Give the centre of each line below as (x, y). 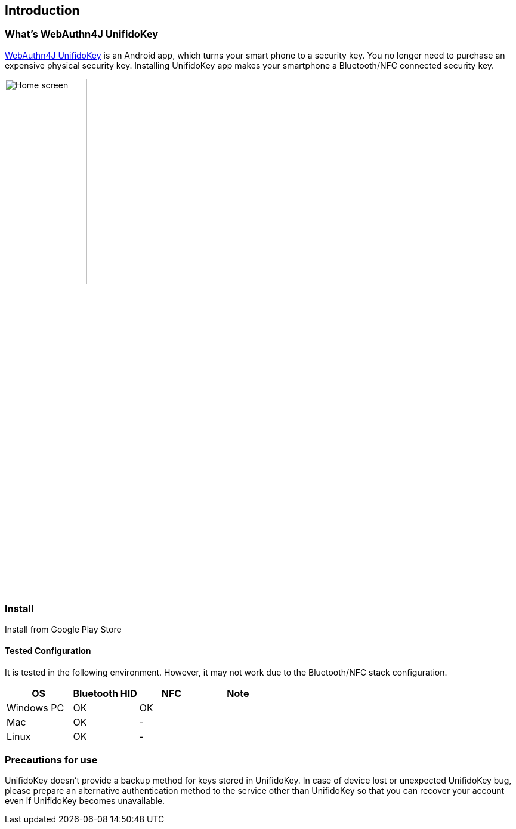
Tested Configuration (48, 650)
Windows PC (35, 707)
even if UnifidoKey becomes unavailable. (85, 801)
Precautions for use (51, 759)
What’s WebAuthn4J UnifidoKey (82, 34)
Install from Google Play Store (63, 630)
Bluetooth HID (105, 693)
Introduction (42, 10)
